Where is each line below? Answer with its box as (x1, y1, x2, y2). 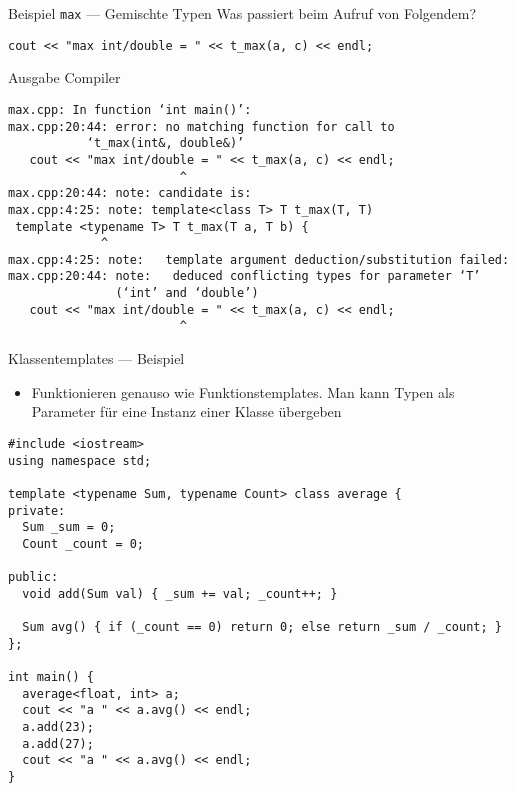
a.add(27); (22, 736, 94, 751)
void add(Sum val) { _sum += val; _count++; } (22, 586, 338, 601)
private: (8, 503, 66, 518)
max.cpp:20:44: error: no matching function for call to (8, 119, 395, 134)
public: (8, 570, 59, 585)
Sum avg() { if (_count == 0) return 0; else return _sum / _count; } (22, 620, 502, 635)
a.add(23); (22, 720, 94, 735)
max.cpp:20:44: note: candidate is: (8, 186, 252, 201)
